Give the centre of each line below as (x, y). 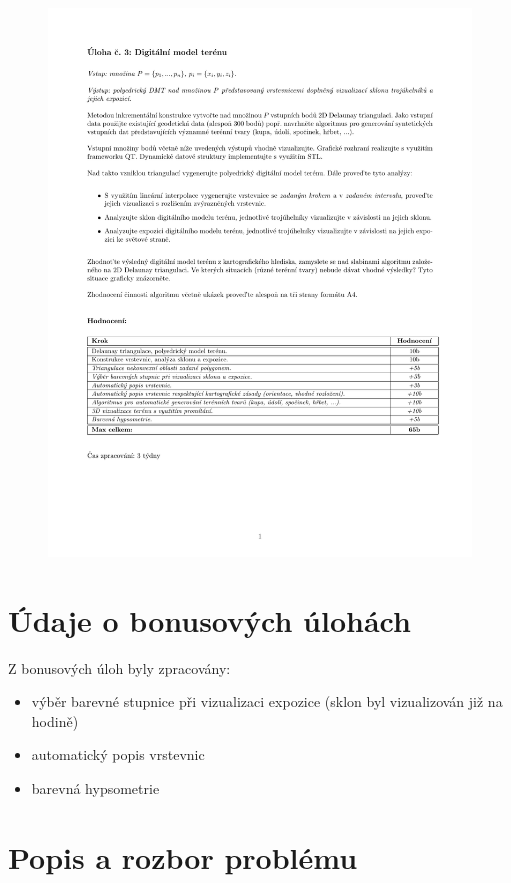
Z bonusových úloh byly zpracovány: (119, 667)
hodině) (55, 720)
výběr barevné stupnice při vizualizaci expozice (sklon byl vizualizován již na (267, 701)
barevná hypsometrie (95, 787)
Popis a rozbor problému (183, 856)
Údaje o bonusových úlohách (209, 619)
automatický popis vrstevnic (118, 754)
